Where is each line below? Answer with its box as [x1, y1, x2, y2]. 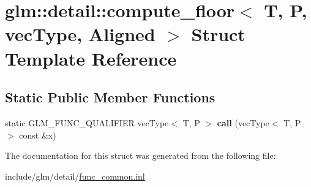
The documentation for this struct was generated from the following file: [5, 149, 276, 162]
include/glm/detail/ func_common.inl [5, 169, 145, 182]
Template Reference [5, 45, 177, 71]
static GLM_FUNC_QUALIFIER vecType [5, 116, 169, 129]
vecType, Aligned [5, 21, 155, 47]
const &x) [19, 128, 56, 141]
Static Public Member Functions [5, 88, 215, 107]
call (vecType [217, 116, 269, 129]
